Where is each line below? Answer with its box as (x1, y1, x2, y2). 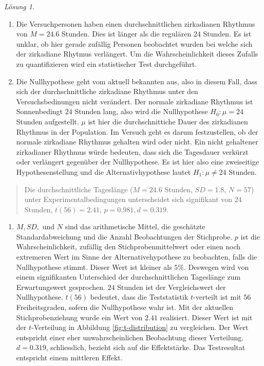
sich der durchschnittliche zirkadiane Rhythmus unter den (16, 86, 198, 97)
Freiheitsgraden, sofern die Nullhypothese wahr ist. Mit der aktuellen (16, 302, 234, 313)
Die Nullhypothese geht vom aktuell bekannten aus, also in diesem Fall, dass (16, 76, 257, 86)
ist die (240, 231, 260, 242)
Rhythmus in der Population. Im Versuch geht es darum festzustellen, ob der (16, 126, 258, 137)
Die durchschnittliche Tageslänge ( (24, 184, 133, 194)
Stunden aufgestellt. (16, 116, 79, 126)
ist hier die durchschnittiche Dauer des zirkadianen (88, 116, 248, 126)
